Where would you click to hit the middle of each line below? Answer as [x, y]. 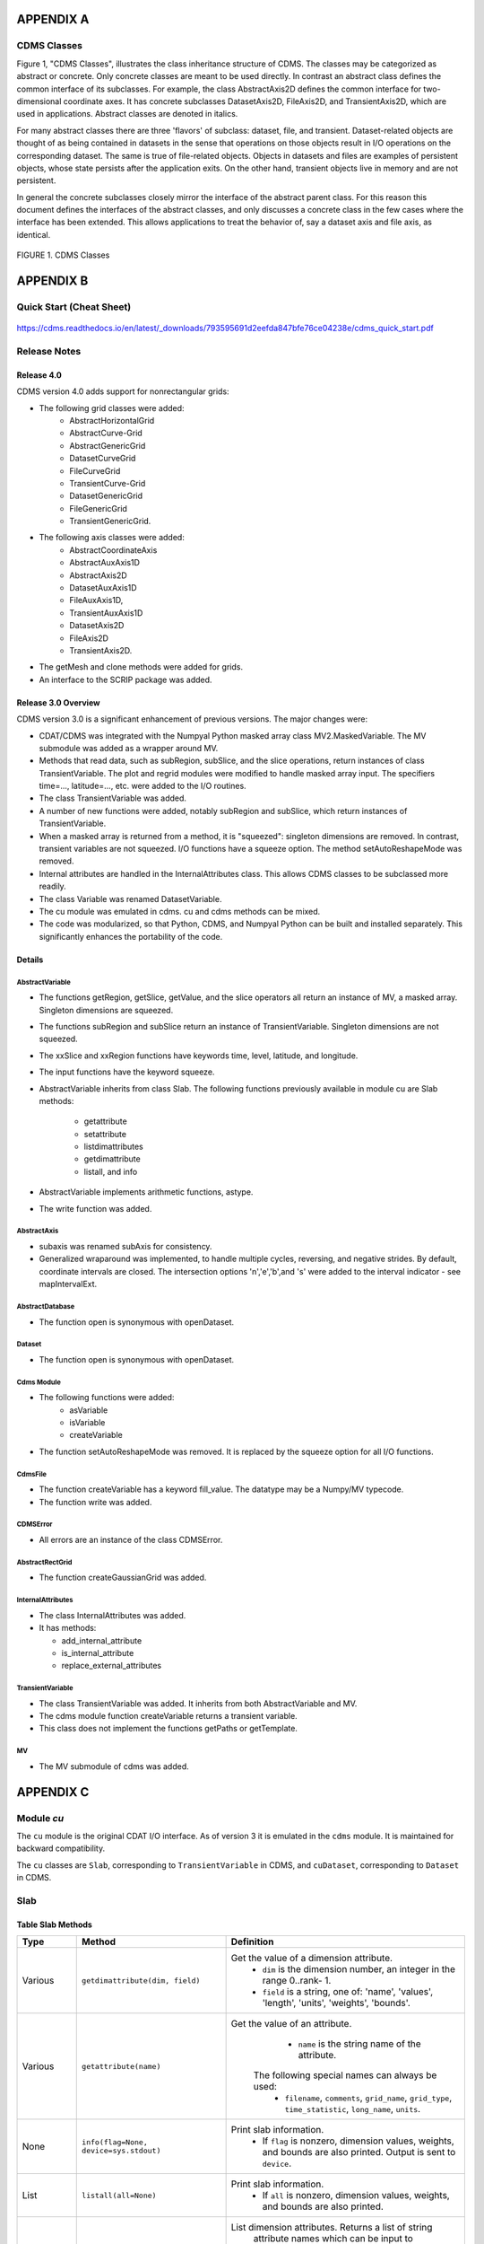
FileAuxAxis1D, [96, 600]
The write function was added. [95, 1208]
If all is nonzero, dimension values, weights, [356, 2196]
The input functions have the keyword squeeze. [127, 1072]
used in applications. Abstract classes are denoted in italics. [127, 114]
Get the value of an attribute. [291, 2024]
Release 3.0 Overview [58, 702]
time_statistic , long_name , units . [353, 2109]
